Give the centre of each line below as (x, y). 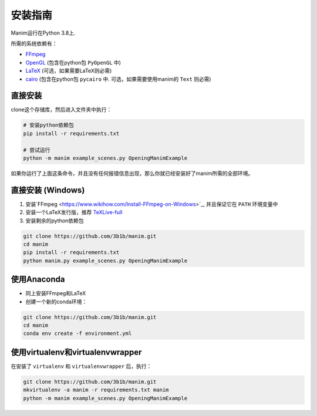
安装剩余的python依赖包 (55, 221)
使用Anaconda (38, 280)
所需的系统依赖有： (34, 43)
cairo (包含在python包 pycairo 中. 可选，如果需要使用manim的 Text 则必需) (118, 79)
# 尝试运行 (37, 150)
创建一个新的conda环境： (56, 302)
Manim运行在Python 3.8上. (43, 33)
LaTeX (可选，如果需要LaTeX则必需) (69, 71)
